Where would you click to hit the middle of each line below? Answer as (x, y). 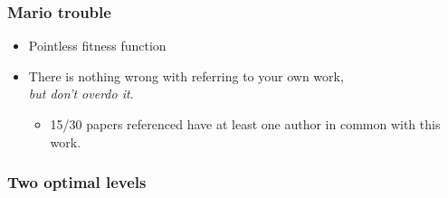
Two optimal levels (77, 182)
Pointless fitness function (97, 46)
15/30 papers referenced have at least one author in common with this (245, 124)
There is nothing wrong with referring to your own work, (186, 75)
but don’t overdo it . (81, 94)
